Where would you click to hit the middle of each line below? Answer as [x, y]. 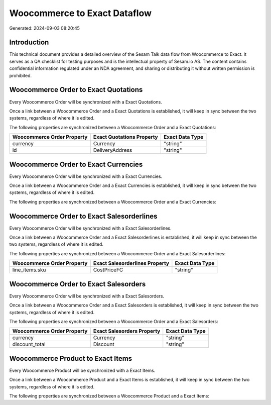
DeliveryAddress [113, 150]
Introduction [29, 42]
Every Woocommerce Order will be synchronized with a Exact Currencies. [86, 176]
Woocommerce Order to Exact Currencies [76, 164]
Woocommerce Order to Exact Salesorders [78, 284]
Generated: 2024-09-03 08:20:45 [45, 28]
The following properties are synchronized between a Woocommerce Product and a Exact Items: [109, 396]
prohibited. [21, 75]
